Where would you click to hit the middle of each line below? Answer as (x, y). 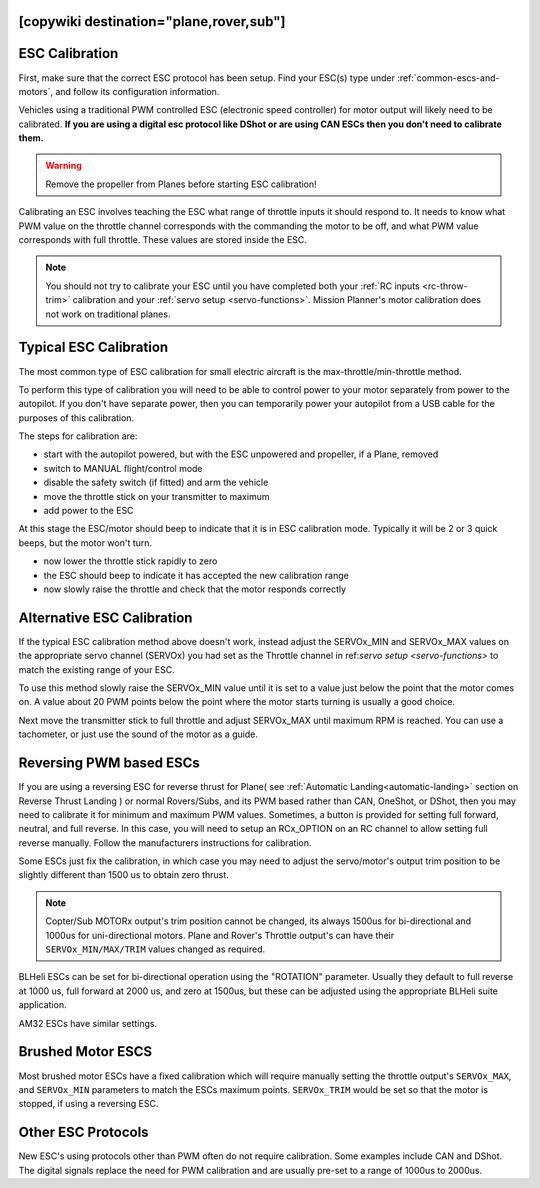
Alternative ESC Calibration (105, 617)
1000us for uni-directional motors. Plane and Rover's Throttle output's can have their (220, 935)
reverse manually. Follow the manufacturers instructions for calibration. (165, 842)
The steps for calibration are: (78, 436)
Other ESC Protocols (83, 1132)
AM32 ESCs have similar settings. (88, 1023)
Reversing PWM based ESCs (109, 763)
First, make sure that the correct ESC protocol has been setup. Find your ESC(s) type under (206, 77)
